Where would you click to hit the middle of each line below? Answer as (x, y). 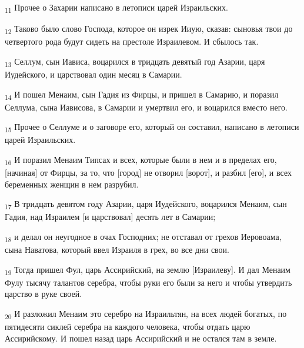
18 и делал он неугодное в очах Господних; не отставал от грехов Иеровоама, (143, 237)
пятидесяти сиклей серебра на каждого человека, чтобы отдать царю (128, 327)
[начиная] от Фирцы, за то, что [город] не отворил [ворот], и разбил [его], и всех (148, 173)
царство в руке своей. (44, 294)
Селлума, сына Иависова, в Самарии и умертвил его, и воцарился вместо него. (146, 107)
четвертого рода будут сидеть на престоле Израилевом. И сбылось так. (132, 41)
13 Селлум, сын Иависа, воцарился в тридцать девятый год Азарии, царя (135, 62)
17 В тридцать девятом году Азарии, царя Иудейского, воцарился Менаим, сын (146, 205)
